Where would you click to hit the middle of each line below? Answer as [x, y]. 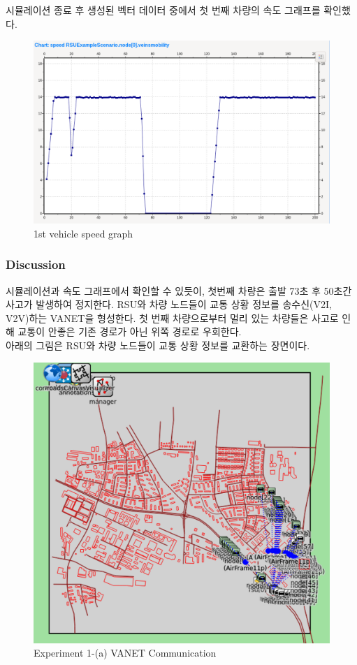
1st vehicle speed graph [83, 233]
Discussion [36, 264]
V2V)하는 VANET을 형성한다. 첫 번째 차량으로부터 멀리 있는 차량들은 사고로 [172, 317]
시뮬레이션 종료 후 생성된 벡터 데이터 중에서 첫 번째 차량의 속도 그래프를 [163, 10]
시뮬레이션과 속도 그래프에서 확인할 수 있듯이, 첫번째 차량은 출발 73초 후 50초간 [179, 290]
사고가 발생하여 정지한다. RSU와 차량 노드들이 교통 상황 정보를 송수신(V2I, [169, 304]
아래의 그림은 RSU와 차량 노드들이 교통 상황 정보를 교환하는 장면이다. [158, 345]
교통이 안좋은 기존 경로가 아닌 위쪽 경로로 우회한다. [130, 331]
